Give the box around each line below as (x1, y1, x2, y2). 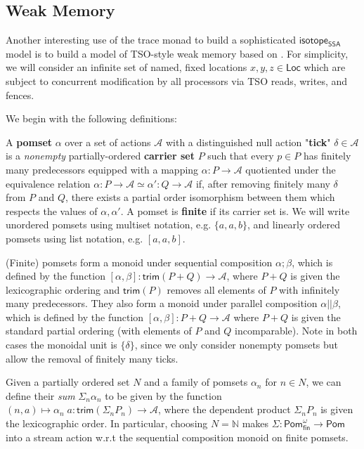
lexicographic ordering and (6, 282, 120, 297)
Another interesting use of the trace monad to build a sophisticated (6, 32, 297, 47)
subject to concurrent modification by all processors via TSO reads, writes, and (6, 73, 348, 88)
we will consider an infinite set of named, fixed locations (6, 60, 247, 74)
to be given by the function (105, 388, 222, 403)
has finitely (303, 148, 351, 163)
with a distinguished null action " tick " (165, 134, 331, 149)
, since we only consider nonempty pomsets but (134, 337, 339, 352)
